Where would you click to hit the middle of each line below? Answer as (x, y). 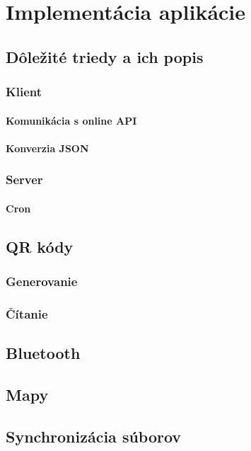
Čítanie (27, 313)
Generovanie (42, 281)
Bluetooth (43, 353)
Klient (24, 92)
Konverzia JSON (47, 148)
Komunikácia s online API (71, 120)
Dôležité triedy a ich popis (105, 56)
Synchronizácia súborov (94, 436)
